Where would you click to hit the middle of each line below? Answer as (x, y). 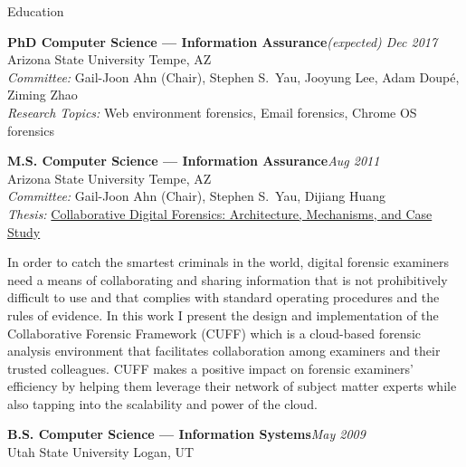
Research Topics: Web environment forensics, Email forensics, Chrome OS (212, 112)
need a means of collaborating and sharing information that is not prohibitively (228, 279)
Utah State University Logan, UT (101, 452)
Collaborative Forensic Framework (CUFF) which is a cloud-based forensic (214, 333)
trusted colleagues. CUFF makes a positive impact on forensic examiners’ (210, 368)
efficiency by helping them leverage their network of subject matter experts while (232, 386)
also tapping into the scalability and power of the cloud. (162, 403)
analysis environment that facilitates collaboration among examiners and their (224, 351)
